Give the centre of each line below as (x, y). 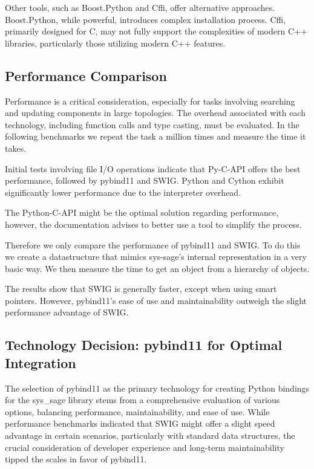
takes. (16, 148)
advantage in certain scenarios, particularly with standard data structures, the (150, 435)
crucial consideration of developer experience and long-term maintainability (145, 447)
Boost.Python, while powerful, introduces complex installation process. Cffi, (146, 19)
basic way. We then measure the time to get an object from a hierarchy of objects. (157, 268)
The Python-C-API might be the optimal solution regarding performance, (142, 212)
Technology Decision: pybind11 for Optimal (144, 345)
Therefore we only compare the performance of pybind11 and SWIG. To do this (153, 244)
